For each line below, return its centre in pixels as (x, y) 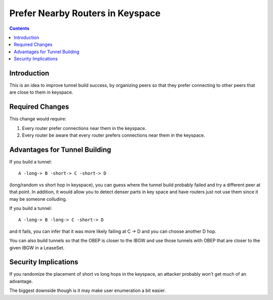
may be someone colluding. (38, 199)
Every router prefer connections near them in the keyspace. (84, 128)
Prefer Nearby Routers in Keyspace (85, 13)
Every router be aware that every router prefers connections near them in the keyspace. (113, 135)
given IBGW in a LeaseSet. (37, 247)
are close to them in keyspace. (41, 92)
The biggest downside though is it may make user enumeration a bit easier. (88, 290)
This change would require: (38, 119)
